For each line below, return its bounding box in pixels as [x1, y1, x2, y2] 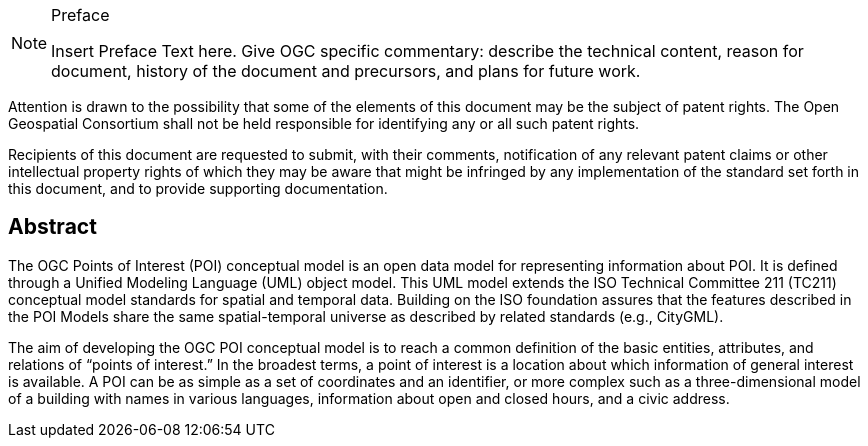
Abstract [8, 214, 97, 240]
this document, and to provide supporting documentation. [8, 180, 388, 197]
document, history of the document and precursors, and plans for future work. [51, 61, 641, 81]
